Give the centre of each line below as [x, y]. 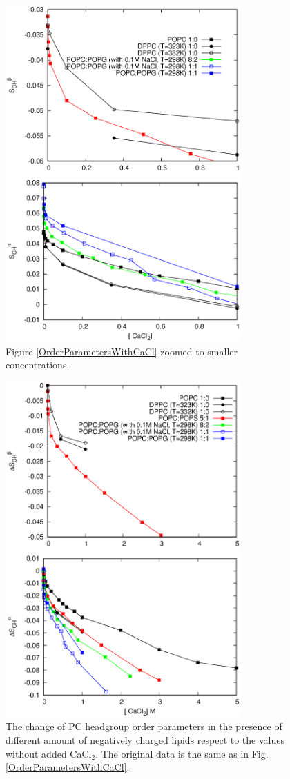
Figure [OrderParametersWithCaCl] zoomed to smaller [122, 351]
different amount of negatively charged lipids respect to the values [145, 739]
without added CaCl [49, 753]
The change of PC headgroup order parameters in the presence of [144, 726]
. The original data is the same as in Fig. [182, 753]
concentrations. [38, 365]
